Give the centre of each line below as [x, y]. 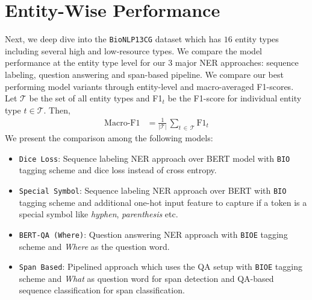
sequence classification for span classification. [102, 290]
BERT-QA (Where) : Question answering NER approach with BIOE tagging [153, 234]
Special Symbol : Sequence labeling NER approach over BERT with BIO [153, 190]
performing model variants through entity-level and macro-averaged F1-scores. [149, 86]
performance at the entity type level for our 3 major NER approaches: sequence [152, 62]
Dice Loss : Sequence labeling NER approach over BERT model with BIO [154, 158]
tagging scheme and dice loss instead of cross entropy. [118, 170]
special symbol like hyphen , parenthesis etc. [98, 214]
